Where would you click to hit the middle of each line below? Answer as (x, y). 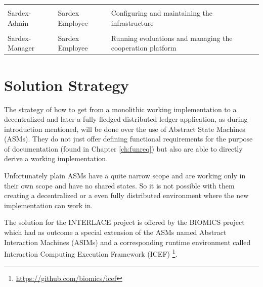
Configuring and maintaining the (162, 13)
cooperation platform (144, 48)
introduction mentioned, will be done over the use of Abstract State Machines (125, 129)
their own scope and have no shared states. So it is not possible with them (119, 185)
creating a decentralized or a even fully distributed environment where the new (126, 195)
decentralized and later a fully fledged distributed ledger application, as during (126, 119)
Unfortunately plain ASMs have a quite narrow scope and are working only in (125, 176)
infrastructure (132, 22)
